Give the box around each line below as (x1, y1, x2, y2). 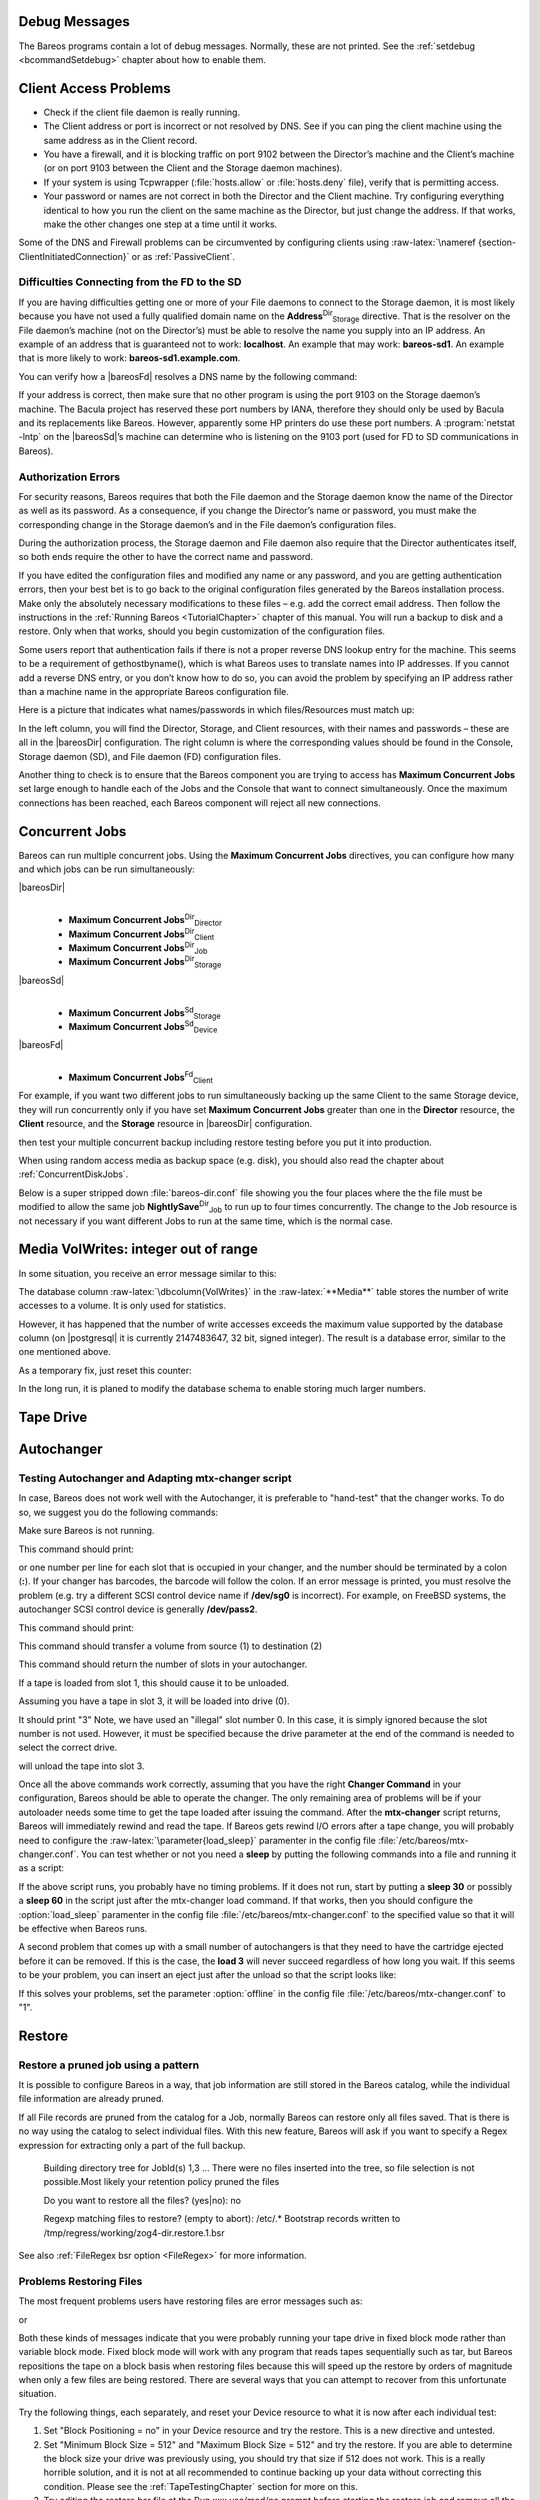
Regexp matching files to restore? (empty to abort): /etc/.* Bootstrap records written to (43, 2213, 401, 2225)
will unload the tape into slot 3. (18, 1760, 145, 1772)
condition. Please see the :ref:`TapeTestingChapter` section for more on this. (43, 2480, 359, 2492)
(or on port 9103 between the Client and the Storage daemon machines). (43, 162, 343, 174)
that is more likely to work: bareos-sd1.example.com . (18, 352, 241, 364)
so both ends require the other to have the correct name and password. (18, 551, 314, 563)
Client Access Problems (18, 80, 171, 97)
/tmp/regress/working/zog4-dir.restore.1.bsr (43, 2226, 225, 2239)
